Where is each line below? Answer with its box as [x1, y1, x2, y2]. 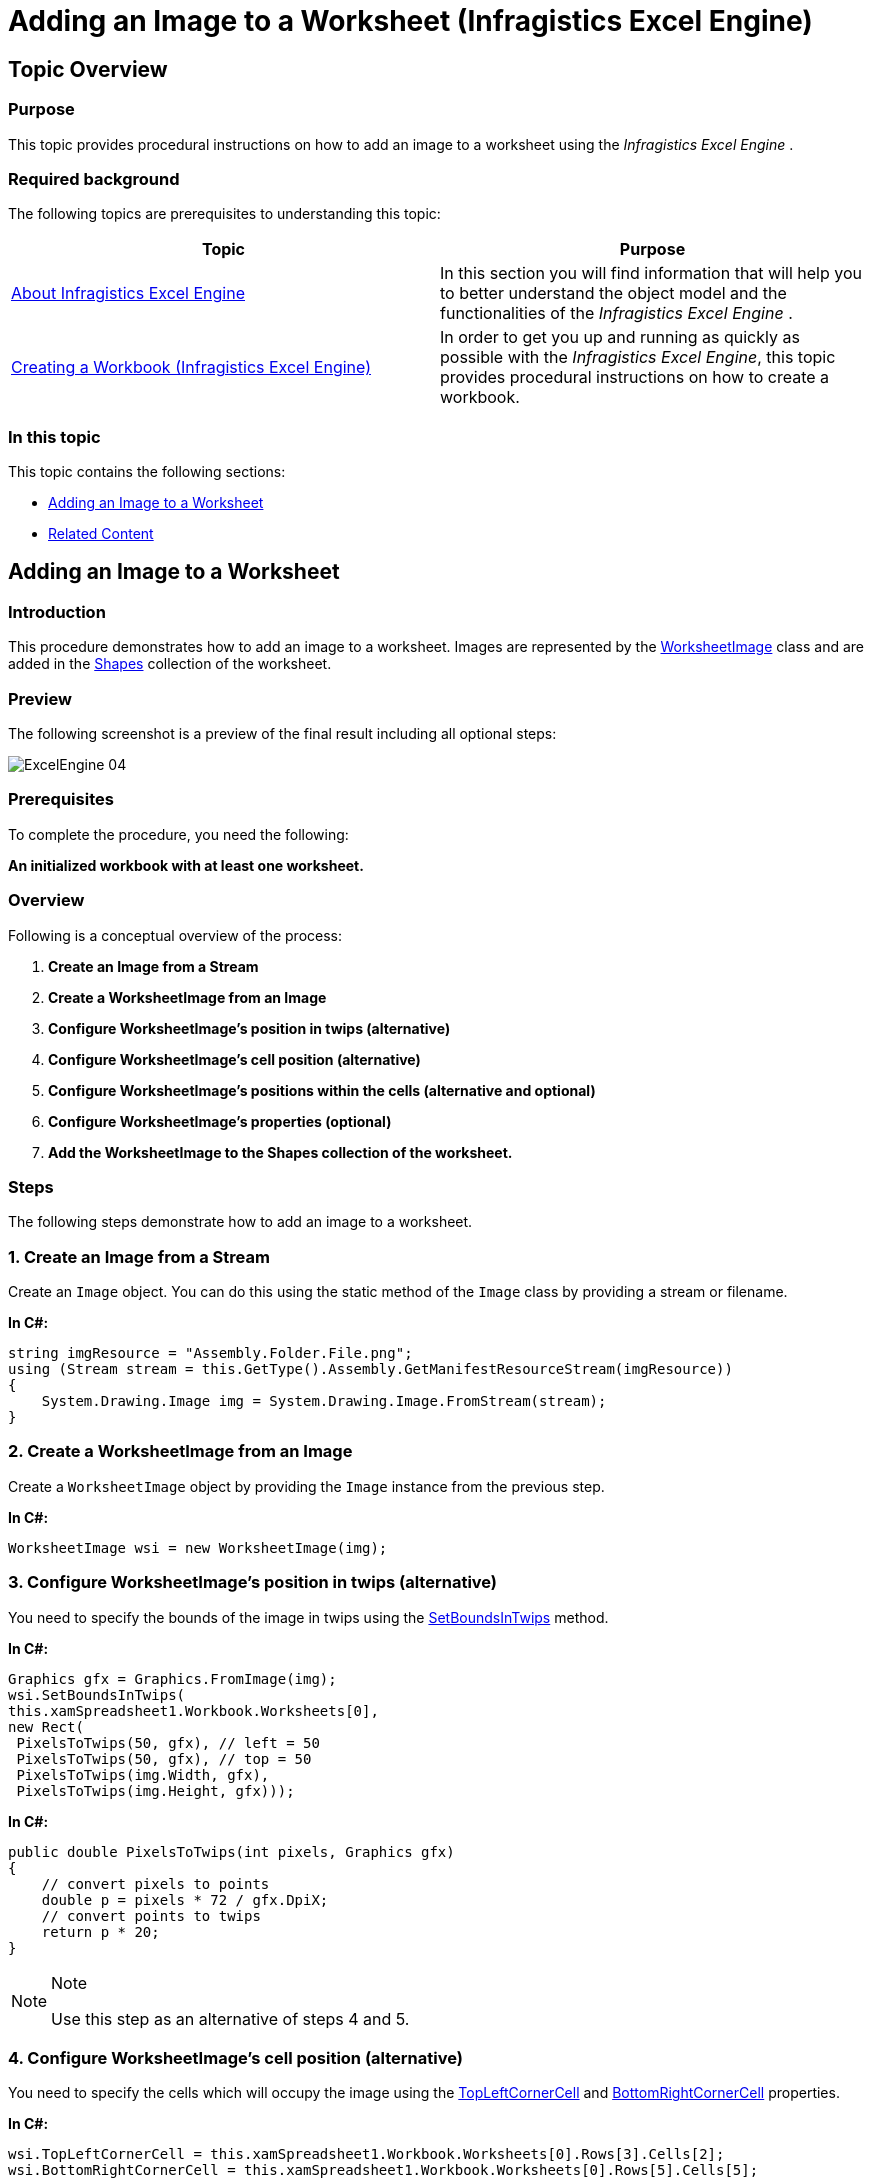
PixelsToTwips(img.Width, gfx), [16, 1766, 270, 1783]
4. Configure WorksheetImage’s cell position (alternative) [8, 2047, 463, 2068]
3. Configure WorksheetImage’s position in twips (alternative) [8, 1572, 498, 1593]
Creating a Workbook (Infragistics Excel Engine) [11, 357, 372, 378]
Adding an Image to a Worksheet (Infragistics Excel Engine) [8, 4, 813, 38]
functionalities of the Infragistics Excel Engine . [440, 303, 793, 324]
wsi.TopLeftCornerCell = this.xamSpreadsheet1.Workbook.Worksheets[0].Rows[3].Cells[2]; [8, 2146, 725, 2163]
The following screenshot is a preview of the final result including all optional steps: [8, 725, 557, 743]
